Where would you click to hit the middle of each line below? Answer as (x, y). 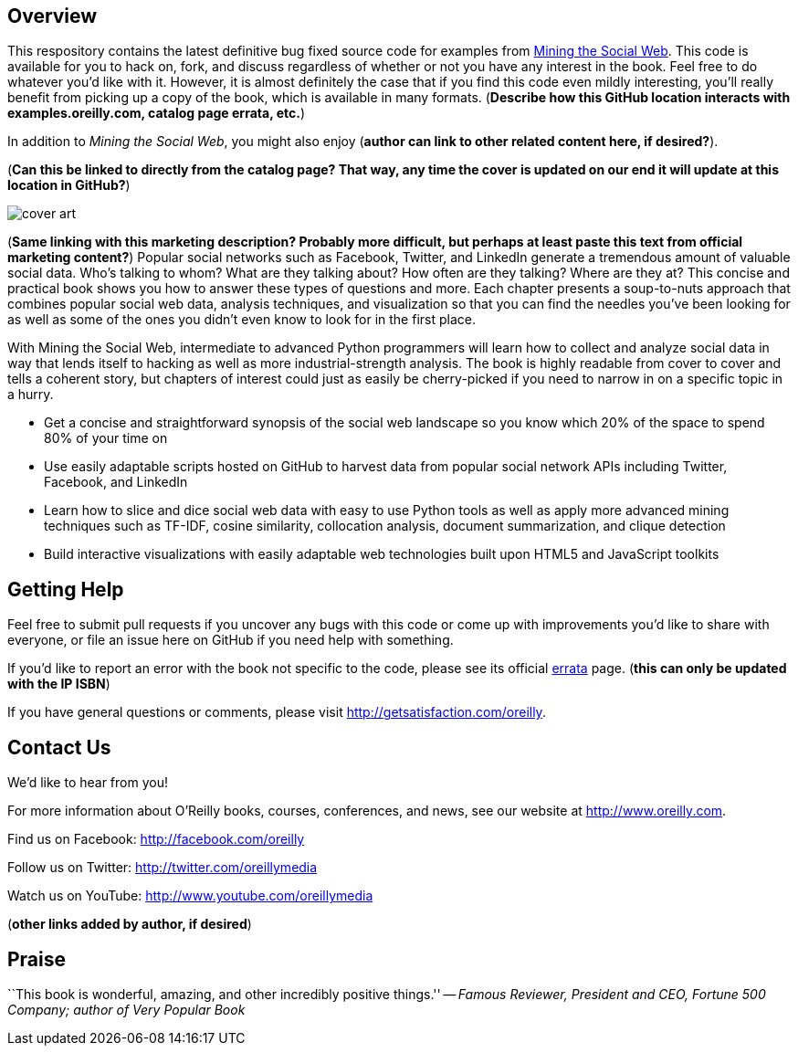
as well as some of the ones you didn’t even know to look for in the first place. (241, 320)
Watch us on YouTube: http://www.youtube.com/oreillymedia (190, 896)
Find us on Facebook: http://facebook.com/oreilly (156, 839)
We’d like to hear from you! (88, 783)
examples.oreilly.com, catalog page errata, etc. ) (157, 113)
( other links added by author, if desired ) (130, 924)
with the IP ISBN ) (59, 684)
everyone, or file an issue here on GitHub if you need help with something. (231, 640)
